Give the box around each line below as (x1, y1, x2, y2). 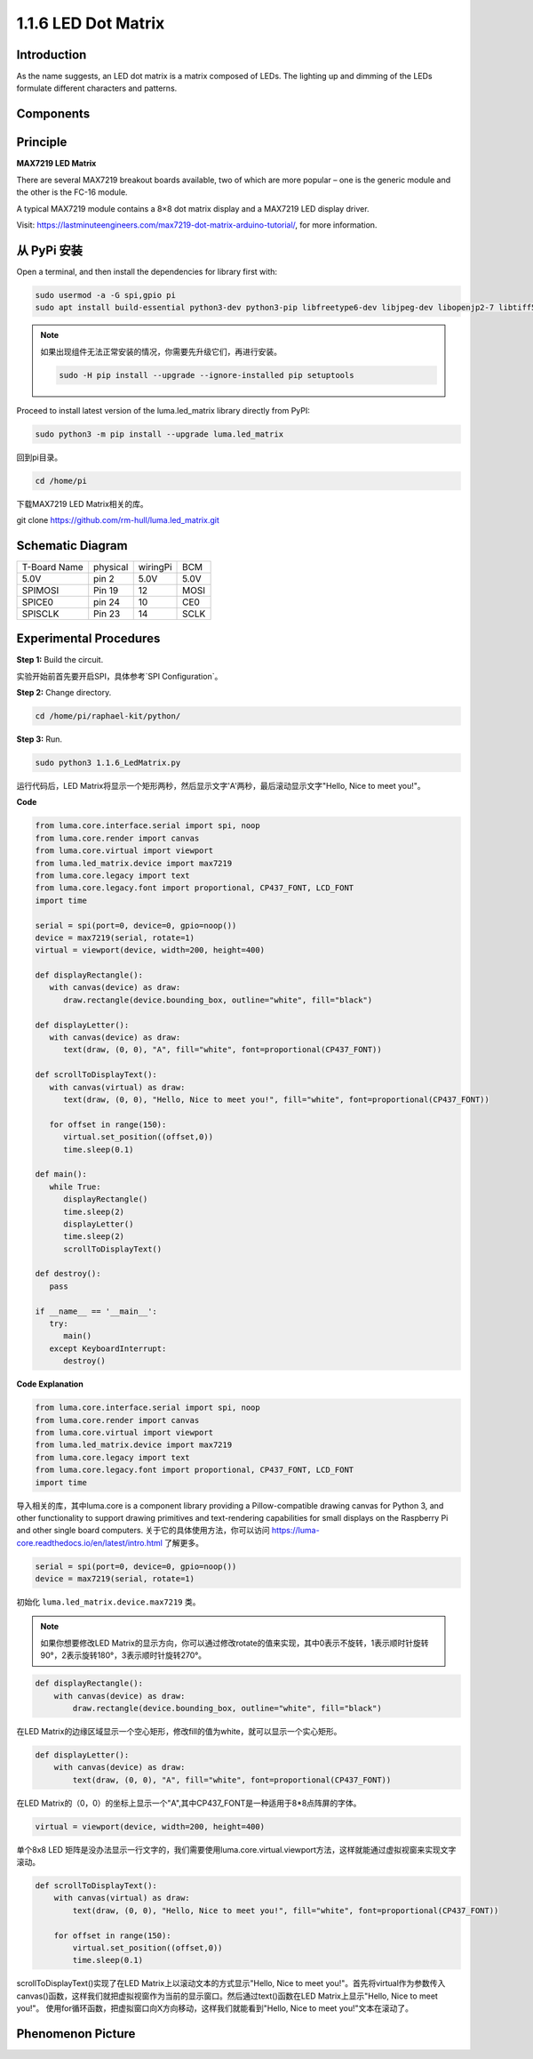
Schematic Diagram (16, 538, 128, 553)
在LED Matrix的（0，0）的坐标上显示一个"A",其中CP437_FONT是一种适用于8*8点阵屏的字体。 (16, 1798, 362, 1808)
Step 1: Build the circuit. (16, 655, 104, 665)
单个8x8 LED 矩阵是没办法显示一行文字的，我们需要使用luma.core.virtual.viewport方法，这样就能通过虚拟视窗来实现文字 (16, 1844, 457, 1854)
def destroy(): (35, 1268, 101, 1279)
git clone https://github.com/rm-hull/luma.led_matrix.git (16, 514, 219, 525)
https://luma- (271, 1525, 320, 1536)
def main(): (35, 1170, 88, 1179)
